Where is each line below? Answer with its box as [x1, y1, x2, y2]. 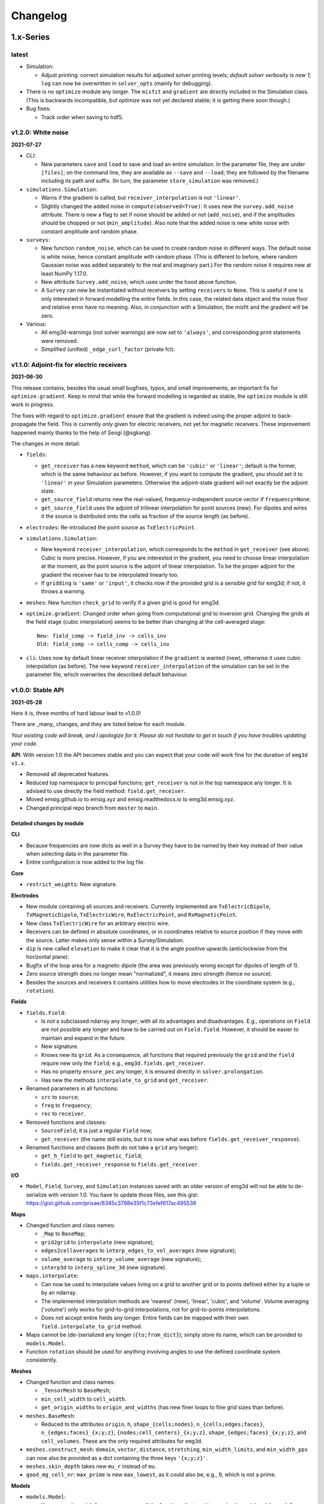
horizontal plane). [26, 954, 70, 961]
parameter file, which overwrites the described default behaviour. [26, 671, 188, 678]
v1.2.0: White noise [11, 128, 69, 137]
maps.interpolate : [26, 1272, 79, 1280]
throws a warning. [41, 588, 86, 595]
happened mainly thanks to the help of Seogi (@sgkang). [11, 429, 152, 436]
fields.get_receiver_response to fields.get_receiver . [41, 1160, 199, 1168]
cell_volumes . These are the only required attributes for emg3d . [41, 1437, 203, 1444]
